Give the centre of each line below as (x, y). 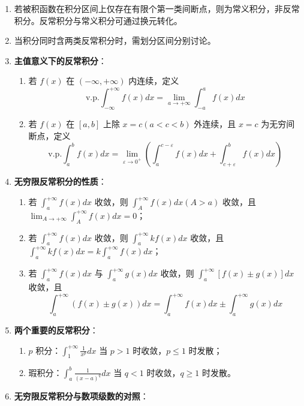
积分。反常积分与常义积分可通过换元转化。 (98, 20)
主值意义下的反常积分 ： (60, 60)
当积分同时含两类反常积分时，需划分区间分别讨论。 (115, 40)
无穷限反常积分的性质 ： (60, 181)
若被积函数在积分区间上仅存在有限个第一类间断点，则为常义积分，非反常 (157, 8)
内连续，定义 (154, 81)
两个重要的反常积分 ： (56, 330)
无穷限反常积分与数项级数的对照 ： (81, 396)
